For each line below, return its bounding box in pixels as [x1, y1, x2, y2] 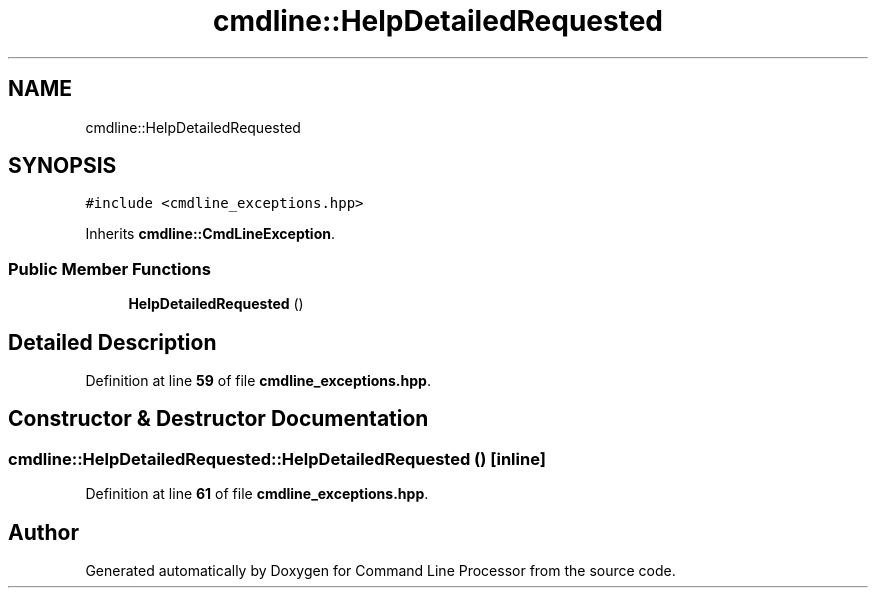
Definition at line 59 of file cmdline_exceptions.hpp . [85, 372, 431, 390]
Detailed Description [8, 329, 217, 355]
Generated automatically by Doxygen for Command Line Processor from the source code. [85, 562, 676, 580]
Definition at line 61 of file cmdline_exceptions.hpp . [85, 485, 429, 503]
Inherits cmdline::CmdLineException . [85, 225, 336, 243]
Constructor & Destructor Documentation [8, 406, 429, 432]
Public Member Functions [8, 258, 211, 279]
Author [8, 519, 79, 545]
